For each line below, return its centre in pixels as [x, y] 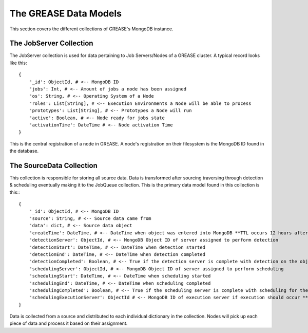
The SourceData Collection [53, 165]
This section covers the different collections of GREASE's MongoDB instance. [91, 29]
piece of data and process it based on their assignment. [69, 323]
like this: [18, 63]
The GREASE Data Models [65, 13]
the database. [24, 151]
